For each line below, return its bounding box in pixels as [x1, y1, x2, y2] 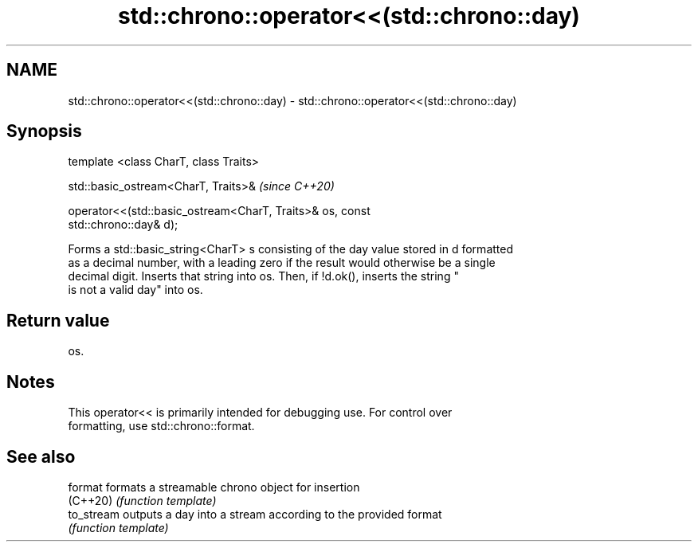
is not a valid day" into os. [68, 283, 203, 297]
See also [6, 446, 76, 467]
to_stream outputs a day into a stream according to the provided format [68, 507, 442, 521]
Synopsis [6, 121, 82, 142]
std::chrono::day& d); [68, 217, 178, 232]
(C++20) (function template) [68, 493, 217, 507]
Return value [6, 310, 110, 331]
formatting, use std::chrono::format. [68, 419, 255, 433]
